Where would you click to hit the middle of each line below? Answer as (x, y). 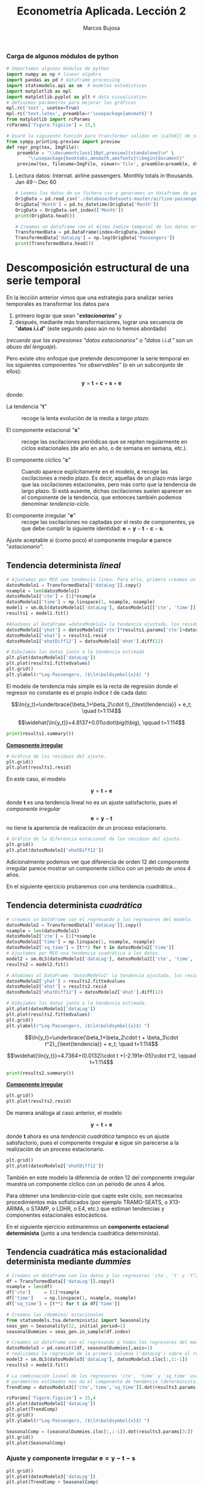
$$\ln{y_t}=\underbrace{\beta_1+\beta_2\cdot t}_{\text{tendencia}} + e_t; (101, 704)
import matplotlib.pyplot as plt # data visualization (77, 97)
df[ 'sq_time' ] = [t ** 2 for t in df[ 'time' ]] (63, 1304)
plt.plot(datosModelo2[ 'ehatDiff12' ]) (55, 1166)
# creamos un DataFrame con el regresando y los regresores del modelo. (100, 919)
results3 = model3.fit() (37, 1365)
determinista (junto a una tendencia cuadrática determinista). (83, 1233)
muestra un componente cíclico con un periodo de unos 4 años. (86, 1184)
